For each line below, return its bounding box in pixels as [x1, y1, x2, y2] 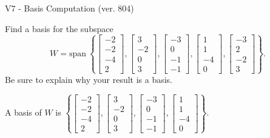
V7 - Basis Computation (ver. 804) [5, 2, 134, 14]
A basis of [5, 106, 42, 119]
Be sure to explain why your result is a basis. [5, 73, 173, 85]
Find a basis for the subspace [5, 22, 113, 34]
